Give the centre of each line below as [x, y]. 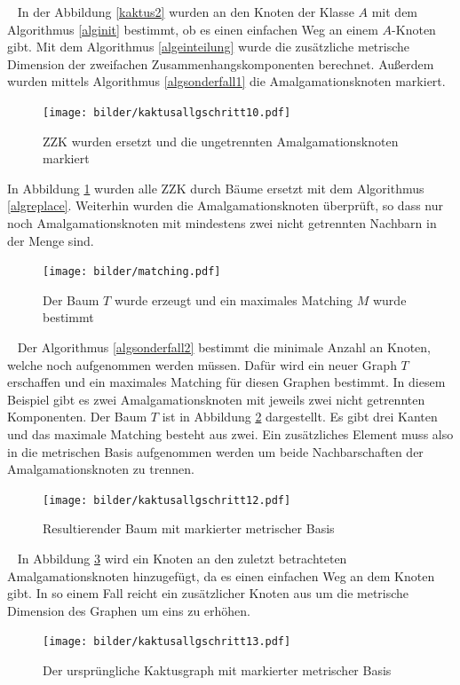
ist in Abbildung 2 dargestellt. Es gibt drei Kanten [300, 417]
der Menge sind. [51, 240]
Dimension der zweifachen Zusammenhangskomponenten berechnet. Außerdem [221, 63]
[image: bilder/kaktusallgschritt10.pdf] [167, 112]
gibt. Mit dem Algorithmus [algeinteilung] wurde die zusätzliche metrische [209, 47]
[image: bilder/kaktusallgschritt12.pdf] [167, 500]
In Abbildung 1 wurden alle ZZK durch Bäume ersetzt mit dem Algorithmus [216, 188]
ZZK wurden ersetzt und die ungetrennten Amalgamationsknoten [221, 141]
